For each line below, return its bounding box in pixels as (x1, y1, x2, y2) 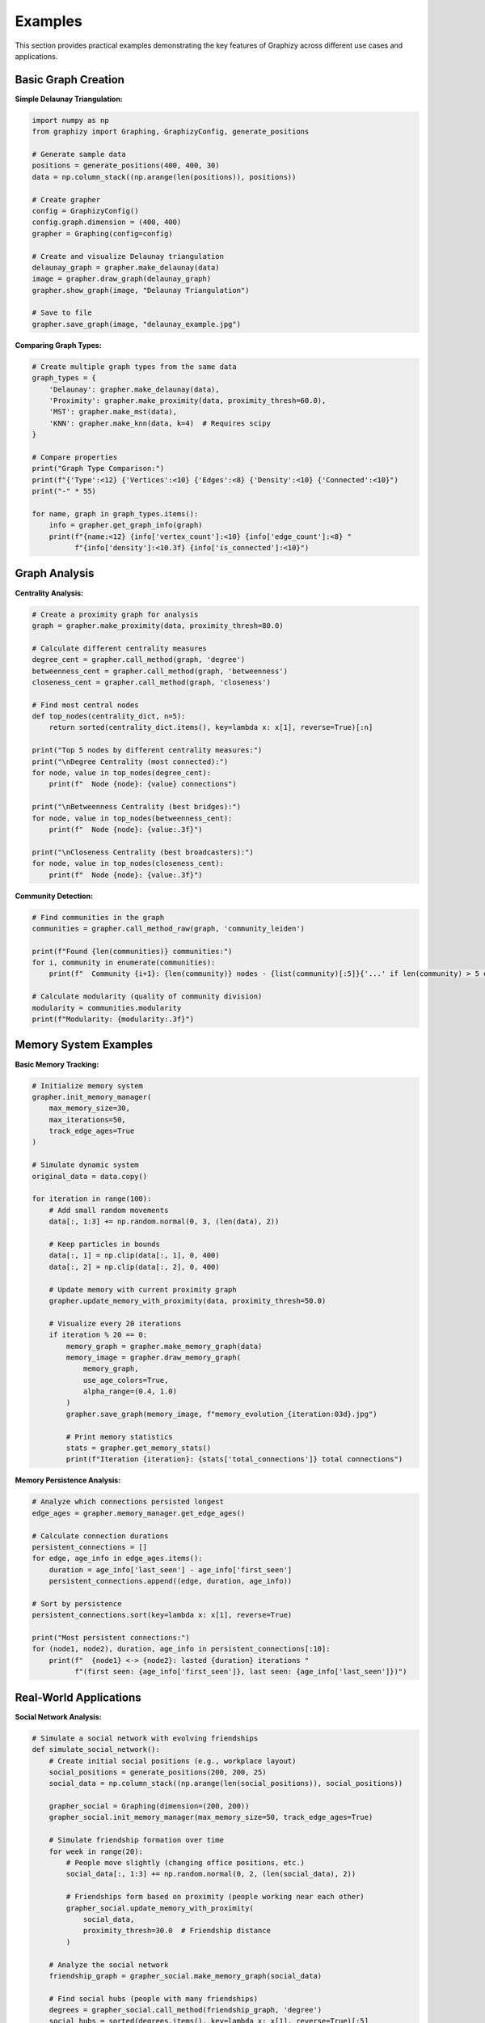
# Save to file (32, 308, 92, 317)
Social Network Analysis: (15, 1711, 102, 1721)
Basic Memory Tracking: (15, 1059, 99, 1069)
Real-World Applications (15, 1690, 141, 1704)
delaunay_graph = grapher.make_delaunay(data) (32, 263, 220, 272)
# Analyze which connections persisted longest (32, 1497, 224, 1507)
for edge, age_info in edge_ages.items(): (32, 1554, 203, 1563)
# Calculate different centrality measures (32, 643, 208, 653)
